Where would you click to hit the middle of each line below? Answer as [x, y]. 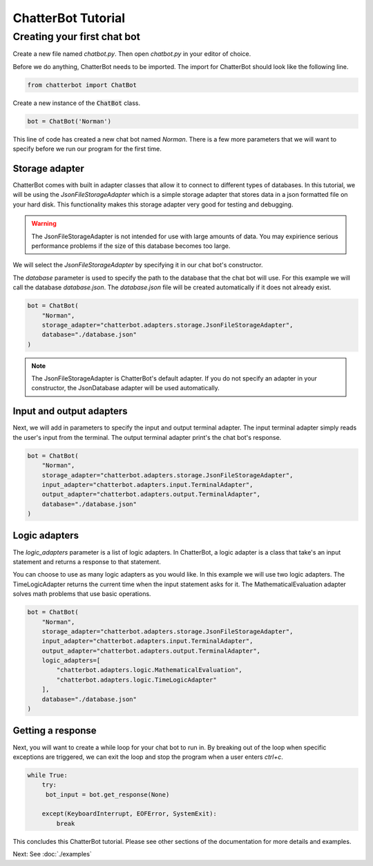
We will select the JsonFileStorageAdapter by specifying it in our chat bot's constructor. [138, 265]
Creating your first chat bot [77, 37]
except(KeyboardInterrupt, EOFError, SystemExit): [129, 814]
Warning [44, 224]
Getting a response [55, 731]
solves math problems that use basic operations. [82, 594]
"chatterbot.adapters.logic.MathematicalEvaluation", [149, 670]
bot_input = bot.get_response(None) [107, 795]
